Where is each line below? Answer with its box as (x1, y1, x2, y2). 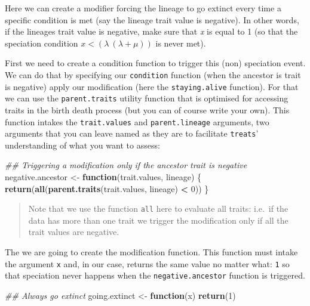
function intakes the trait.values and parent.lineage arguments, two (5, 115, 269, 128)
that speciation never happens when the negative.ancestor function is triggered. (5, 269, 305, 282)
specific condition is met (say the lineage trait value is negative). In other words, (5, 13, 299, 26)
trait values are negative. (28, 225, 119, 238)
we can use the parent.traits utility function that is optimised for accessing (5, 92, 288, 104)
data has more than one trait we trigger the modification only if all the (28, 214, 288, 226)
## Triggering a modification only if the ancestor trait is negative (5, 159, 247, 171)
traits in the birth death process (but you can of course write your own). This (5, 103, 290, 116)
